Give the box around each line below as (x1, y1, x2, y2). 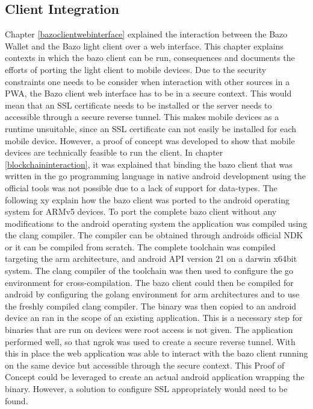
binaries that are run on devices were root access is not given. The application (5, 323, 293, 336)
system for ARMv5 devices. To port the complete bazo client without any (5, 205, 277, 218)
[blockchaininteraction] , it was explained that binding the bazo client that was (5, 157, 293, 170)
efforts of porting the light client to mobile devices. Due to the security (5, 63, 267, 75)
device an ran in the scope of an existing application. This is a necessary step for (5, 311, 303, 324)
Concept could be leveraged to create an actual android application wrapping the (5, 370, 305, 383)
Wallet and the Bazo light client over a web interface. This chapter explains (5, 39, 284, 52)
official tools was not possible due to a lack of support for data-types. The (5, 181, 277, 194)
